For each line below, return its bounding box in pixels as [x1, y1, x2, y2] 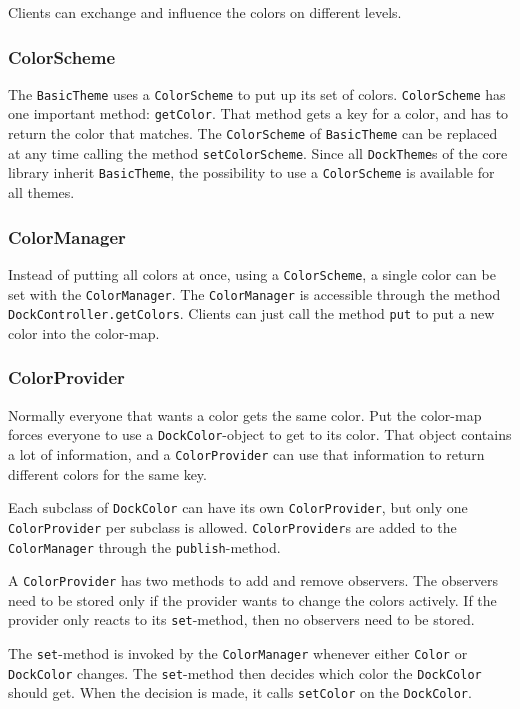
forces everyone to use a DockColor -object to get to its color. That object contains [8, 424, 512, 445]
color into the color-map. [8, 322, 160, 343]
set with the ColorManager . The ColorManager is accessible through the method [8, 283, 501, 304]
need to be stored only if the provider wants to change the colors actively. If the [8, 589, 497, 610]
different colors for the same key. [8, 463, 207, 484]
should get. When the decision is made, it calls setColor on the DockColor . [8, 682, 472, 703]
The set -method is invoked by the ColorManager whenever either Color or [8, 643, 468, 664]
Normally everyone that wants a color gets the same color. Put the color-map [8, 404, 482, 425]
